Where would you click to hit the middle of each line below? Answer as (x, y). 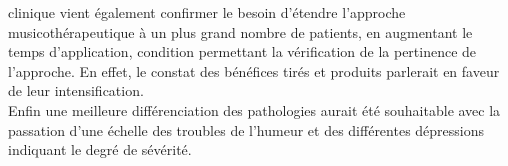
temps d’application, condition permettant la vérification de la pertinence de (242, 51)
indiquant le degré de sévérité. (100, 149)
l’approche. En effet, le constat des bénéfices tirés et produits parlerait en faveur (254, 70)
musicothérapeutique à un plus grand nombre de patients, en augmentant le (240, 31)
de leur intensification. (76, 90)
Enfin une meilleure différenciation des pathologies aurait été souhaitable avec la (254, 109)
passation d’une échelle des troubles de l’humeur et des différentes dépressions (246, 129)
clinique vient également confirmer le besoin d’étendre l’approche (207, 12)
